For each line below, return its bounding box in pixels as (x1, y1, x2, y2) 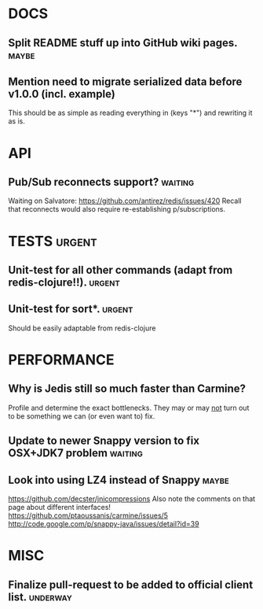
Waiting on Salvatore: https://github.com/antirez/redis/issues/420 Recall (8, 196, 242, 205)
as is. (8, 116, 26, 126)
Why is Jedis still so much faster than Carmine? (8, 382, 246, 396)
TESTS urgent (8, 232, 97, 250)
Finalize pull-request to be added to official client (8, 578, 254, 591)
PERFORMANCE (8, 351, 115, 368)
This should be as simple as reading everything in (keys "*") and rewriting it (8, 108, 253, 118)
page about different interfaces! (8, 502, 111, 511)
